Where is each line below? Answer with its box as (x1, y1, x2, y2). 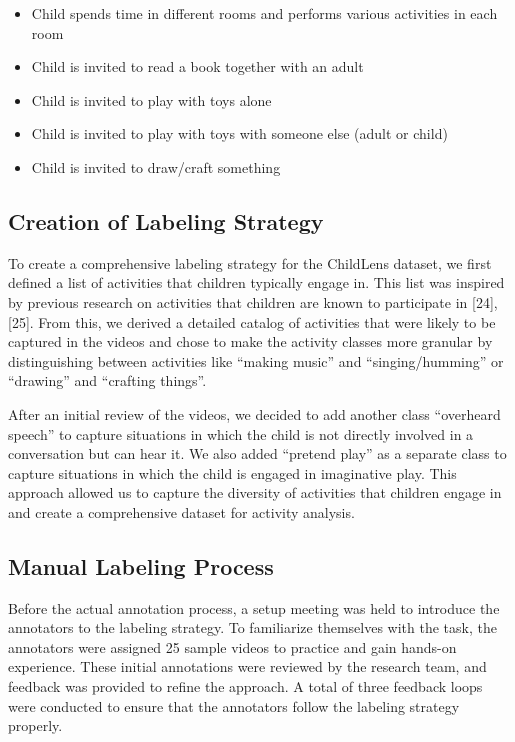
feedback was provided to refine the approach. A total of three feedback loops (8, 676, 483, 697)
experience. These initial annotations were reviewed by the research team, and (8, 656, 487, 677)
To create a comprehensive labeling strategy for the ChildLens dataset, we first (8, 252, 492, 273)
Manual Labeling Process (8, 550, 274, 581)
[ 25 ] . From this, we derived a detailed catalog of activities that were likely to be (8, 311, 496, 332)
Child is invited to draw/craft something (31, 156, 281, 177)
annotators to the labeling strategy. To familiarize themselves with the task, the (8, 617, 497, 638)
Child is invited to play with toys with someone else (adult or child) (31, 123, 448, 144)
